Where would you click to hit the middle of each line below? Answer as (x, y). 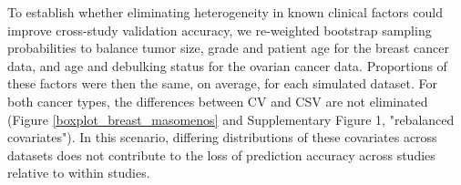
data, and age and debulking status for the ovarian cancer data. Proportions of (227, 65)
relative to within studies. (79, 173)
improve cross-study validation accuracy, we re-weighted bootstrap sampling (220, 30)
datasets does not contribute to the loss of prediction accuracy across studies (221, 154)
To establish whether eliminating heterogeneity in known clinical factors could (225, 12)
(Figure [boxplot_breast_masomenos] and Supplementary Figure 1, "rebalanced (231, 119)
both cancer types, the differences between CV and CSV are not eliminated (218, 101)
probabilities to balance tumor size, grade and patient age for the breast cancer (229, 48)
